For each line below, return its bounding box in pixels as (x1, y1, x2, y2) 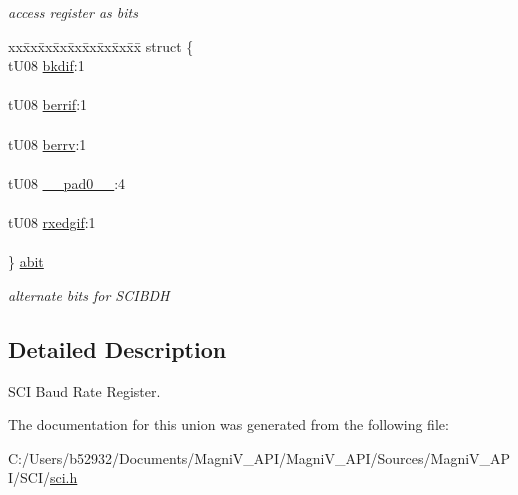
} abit (8, 251, 44, 272)
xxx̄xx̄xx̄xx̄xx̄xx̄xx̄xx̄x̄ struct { (8, 35, 194, 56)
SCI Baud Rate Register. (8, 380, 161, 401)
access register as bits (8, 2, 138, 22)
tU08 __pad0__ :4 (8, 172, 126, 193)
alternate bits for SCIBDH (8, 284, 170, 305)
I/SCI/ (8, 467, 50, 488)
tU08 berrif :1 (8, 94, 88, 115)
